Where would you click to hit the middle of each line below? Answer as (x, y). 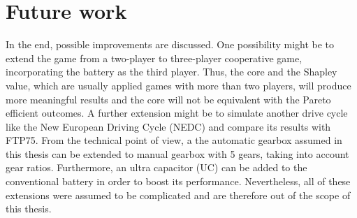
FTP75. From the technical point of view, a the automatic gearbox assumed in (174, 140)
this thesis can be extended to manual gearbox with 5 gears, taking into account (177, 153)
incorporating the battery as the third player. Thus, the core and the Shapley (172, 72)
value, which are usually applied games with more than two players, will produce (178, 85)
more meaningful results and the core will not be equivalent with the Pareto (168, 99)
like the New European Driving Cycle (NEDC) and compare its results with (168, 126)
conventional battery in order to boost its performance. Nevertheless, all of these (178, 181)
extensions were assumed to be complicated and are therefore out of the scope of (178, 195)
